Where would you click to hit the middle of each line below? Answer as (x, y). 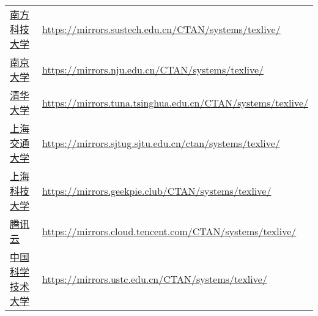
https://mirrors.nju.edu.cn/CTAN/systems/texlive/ (153, 69)
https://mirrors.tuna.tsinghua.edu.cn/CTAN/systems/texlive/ (175, 102)
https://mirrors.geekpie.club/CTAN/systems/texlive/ (157, 190)
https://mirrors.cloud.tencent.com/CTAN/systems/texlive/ (169, 231)
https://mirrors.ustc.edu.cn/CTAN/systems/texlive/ (155, 279)
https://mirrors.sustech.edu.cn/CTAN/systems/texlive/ (161, 29)
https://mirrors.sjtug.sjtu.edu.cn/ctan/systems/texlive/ (161, 143)
